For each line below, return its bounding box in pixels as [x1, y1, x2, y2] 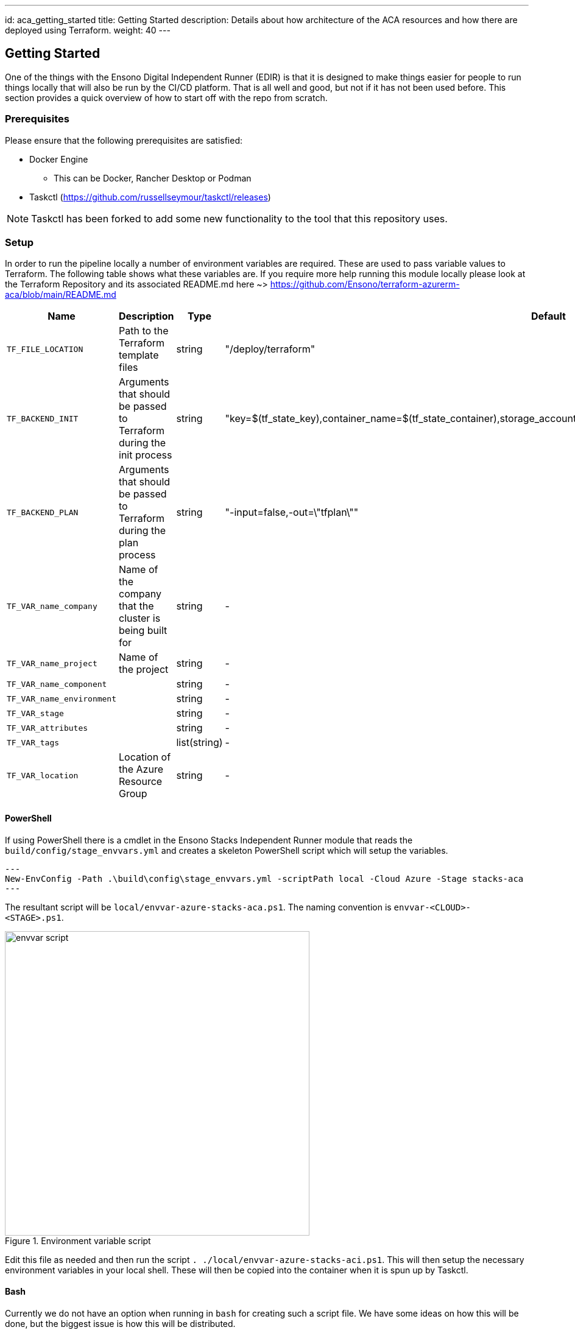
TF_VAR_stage [7, 708, 64, 718]
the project [119, 663, 169, 676]
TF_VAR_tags [7, 737, 60, 747]
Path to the [119, 325, 169, 337]
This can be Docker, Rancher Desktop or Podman [54, 172, 252, 183]
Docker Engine [29, 153, 88, 164]
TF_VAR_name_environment [7, 694, 117, 703]
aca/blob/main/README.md [5, 289, 116, 300]
